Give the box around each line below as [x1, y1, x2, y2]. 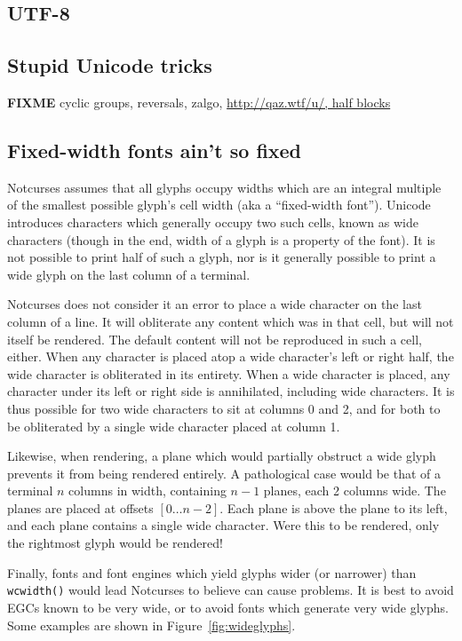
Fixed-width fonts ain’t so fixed [7, 136, 302, 163]
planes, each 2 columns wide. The [263, 481, 446, 500]
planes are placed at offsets [7, 498, 154, 517]
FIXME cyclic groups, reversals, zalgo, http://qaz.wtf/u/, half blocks [7, 92, 391, 111]
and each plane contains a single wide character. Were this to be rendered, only [7, 516, 440, 534]
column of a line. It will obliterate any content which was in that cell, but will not [7, 312, 454, 330]
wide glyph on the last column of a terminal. [7, 265, 251, 283]
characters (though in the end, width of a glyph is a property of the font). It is [7, 230, 435, 249]
